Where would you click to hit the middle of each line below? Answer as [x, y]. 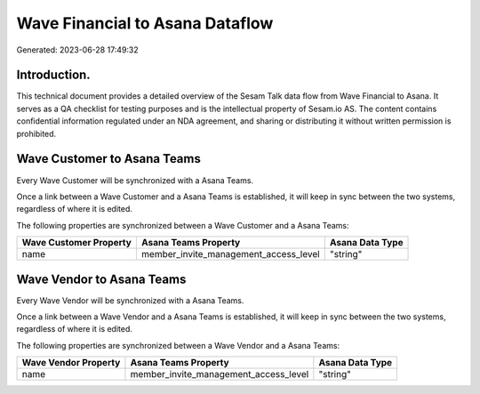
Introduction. [53, 75]
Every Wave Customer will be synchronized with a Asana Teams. [135, 180]
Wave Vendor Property [71, 363]
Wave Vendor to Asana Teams [101, 279]
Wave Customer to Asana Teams [109, 159]
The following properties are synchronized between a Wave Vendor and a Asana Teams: [178, 345]
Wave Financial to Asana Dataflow [145, 23]
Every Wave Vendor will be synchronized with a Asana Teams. [130, 300]
